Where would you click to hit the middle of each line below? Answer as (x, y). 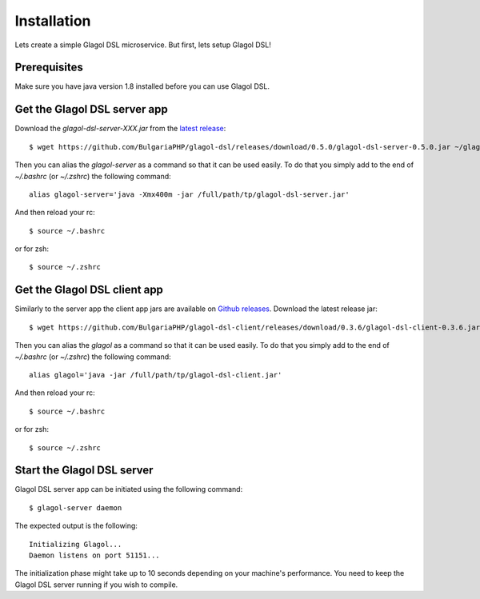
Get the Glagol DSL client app (89, 290)
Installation (53, 21)
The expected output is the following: (76, 526)
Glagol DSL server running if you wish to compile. (96, 585)
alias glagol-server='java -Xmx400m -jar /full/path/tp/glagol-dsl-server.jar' (189, 194)
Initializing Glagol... (76, 544)
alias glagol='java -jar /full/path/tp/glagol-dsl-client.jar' (156, 375)
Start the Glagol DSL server (84, 471)
